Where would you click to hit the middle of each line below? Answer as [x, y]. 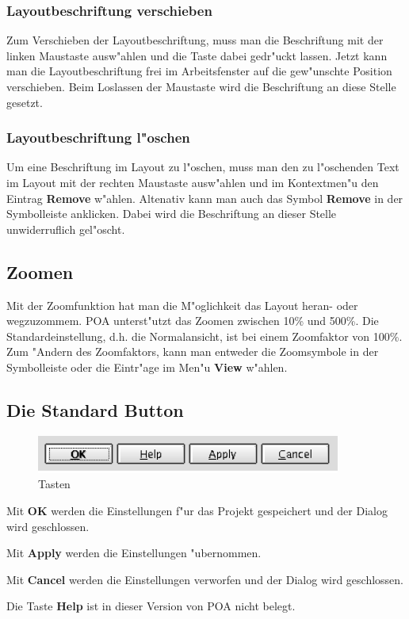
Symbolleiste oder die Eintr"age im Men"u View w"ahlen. [147, 367]
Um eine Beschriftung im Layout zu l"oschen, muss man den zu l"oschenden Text [203, 167]
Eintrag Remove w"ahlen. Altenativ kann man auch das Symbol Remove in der [205, 198]
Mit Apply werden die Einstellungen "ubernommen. [134, 553]
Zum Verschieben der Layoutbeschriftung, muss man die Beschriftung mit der [195, 40]
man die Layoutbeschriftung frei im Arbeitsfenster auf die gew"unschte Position [199, 71]
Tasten [54, 484]
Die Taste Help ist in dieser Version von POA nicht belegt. [151, 606]
